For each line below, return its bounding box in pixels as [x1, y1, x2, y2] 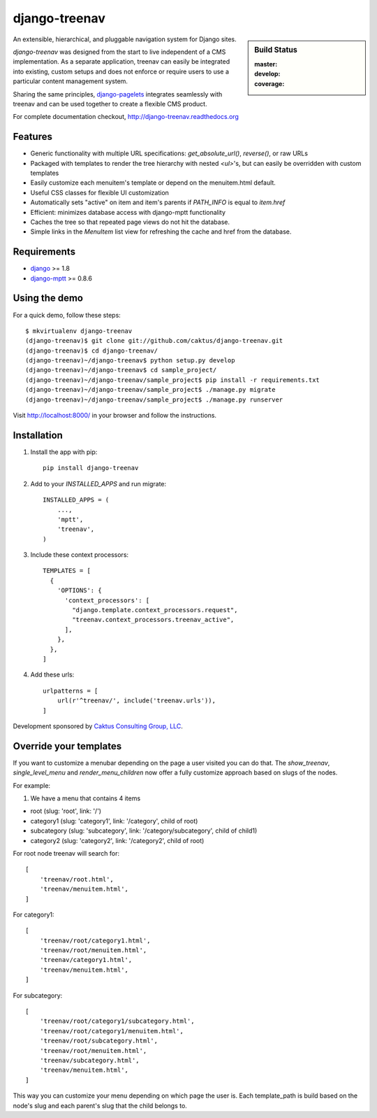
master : [254, 59, 278, 68]
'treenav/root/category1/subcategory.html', [39, 1017, 195, 1025]
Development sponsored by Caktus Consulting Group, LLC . [13, 721, 183, 730]
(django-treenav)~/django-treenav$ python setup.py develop [25, 357, 235, 365]
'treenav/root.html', [39, 875, 114, 883]
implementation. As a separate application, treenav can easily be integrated [13, 57, 230, 66]
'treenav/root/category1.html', [39, 936, 151, 944]
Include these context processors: [30, 551, 129, 559]
